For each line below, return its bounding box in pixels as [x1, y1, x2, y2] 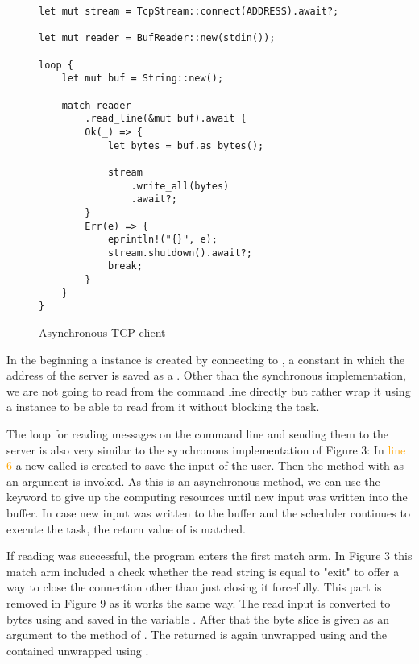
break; [107, 260, 143, 272]
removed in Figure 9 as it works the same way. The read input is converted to [6, 595, 391, 611]
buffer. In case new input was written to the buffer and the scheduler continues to [6, 504, 410, 521]
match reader [61, 99, 131, 111]
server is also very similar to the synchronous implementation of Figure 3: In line [6, 441, 406, 458]
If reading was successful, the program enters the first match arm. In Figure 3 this [6, 547, 413, 564]
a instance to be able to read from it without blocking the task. [6, 398, 320, 415]
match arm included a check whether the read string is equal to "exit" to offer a [6, 562, 400, 579]
